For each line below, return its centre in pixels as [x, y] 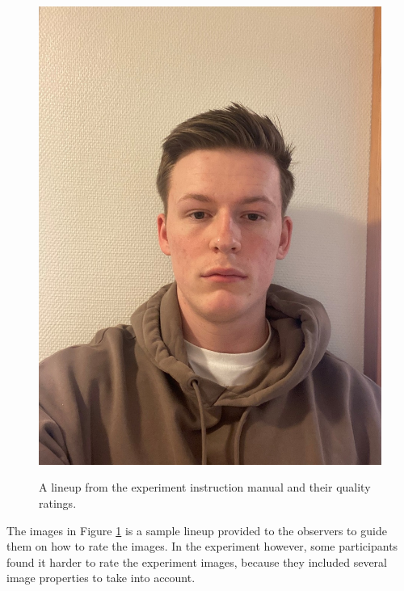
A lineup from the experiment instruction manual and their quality [205, 487]
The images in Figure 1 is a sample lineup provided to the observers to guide [197, 530]
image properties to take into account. [101, 578]
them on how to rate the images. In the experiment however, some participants [202, 546]
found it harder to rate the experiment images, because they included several [197, 561]
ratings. [58, 502]
